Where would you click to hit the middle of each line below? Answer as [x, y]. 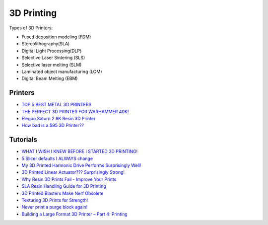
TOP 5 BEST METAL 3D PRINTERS [57, 105]
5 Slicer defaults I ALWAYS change [57, 158]
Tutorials [23, 140]
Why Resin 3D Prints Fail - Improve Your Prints [69, 179]
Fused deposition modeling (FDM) [56, 37]
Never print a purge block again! [55, 207]
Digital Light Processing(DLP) [52, 51]
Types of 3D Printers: [31, 28]
